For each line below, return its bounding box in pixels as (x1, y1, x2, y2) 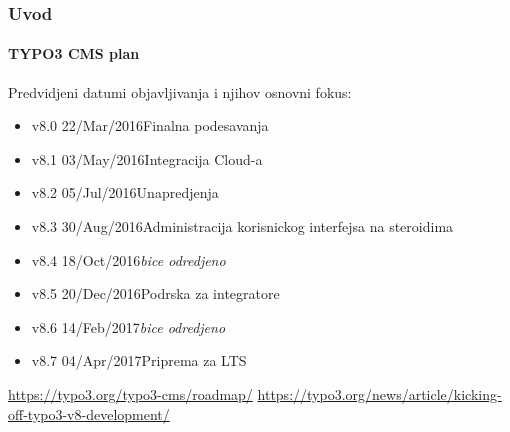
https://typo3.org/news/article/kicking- (257, 383, 502, 404)
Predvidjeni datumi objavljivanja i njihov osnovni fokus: (8, 81, 352, 102)
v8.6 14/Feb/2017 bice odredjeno (31, 316, 226, 337)
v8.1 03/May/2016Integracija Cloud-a (31, 148, 263, 169)
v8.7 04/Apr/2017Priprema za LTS (31, 350, 247, 371)
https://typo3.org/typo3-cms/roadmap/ (8, 383, 253, 404)
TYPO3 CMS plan (8, 43, 140, 64)
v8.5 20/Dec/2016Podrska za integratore (31, 283, 280, 304)
